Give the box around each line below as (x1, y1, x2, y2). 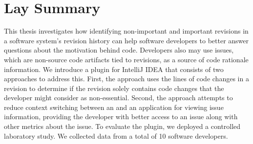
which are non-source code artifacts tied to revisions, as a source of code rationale (4, 54, 249, 64)
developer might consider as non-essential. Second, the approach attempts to (4, 92, 233, 103)
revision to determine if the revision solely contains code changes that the (4, 83, 224, 93)
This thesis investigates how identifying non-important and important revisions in (4, 26, 249, 36)
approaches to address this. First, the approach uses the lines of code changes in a (4, 73, 249, 84)
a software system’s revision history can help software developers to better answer (4, 35, 249, 45)
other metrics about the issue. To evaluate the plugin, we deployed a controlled (4, 121, 241, 131)
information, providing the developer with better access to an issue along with (4, 111, 238, 122)
